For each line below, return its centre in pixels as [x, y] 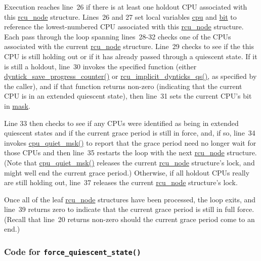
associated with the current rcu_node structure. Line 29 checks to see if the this [129, 46]
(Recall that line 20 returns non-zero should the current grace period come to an [129, 219]
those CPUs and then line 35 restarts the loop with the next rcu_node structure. [130, 153]
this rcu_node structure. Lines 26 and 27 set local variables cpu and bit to [120, 16]
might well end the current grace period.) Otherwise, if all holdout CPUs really [127, 172]
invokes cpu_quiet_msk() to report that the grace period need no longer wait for [130, 142]
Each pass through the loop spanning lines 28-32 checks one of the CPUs [118, 36]
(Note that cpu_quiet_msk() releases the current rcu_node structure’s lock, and [129, 162]
